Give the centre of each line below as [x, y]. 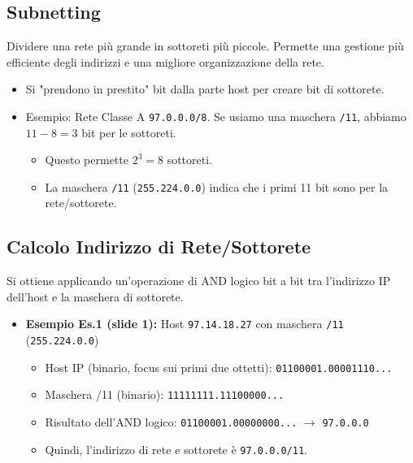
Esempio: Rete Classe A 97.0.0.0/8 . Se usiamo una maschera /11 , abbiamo [216, 116]
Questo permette [87, 160]
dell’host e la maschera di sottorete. [95, 296]
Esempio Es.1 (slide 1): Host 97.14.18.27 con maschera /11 [185, 324]
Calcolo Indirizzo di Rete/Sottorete [159, 247]
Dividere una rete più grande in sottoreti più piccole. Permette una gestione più [205, 46]
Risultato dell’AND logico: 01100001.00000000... [171, 422]
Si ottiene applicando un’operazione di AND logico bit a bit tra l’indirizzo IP [199, 281]
